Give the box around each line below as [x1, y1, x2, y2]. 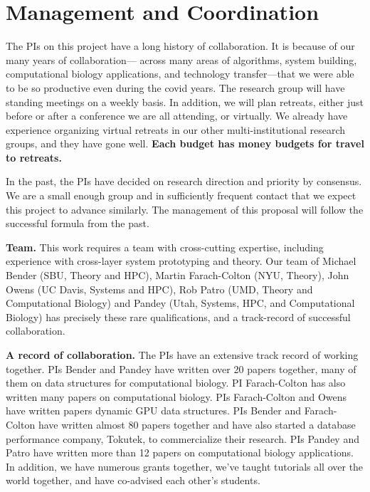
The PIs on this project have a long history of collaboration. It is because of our [6, 38, 355, 53]
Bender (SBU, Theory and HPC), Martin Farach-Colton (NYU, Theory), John [6, 268, 349, 283]
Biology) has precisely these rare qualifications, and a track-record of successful [6, 309, 351, 324]
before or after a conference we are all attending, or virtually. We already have [6, 108, 348, 123]
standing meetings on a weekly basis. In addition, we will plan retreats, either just [6, 94, 364, 109]
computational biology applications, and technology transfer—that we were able [6, 66, 354, 81]
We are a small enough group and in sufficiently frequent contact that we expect [6, 188, 356, 203]
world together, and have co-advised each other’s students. [6, 473, 260, 488]
